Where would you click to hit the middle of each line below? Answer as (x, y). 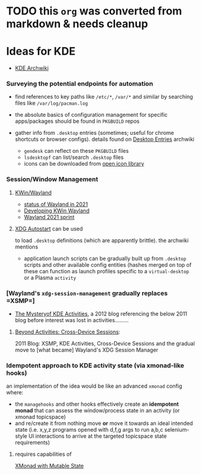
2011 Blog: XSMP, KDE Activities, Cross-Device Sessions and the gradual (105, 344)
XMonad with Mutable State (49, 466)
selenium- (177, 430)
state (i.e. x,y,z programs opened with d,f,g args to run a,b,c (89, 430)
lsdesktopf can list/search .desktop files (74, 157)
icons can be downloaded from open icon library (84, 164)
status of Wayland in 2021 (56, 204)
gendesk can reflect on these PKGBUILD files (76, 151)
